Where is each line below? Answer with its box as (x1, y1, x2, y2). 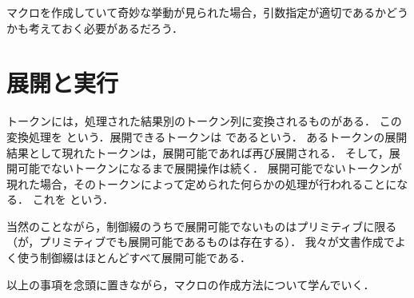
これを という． (32, 191, 114, 208)
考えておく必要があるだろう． (28, 19, 183, 36)
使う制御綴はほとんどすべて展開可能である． (17, 249, 251, 266)
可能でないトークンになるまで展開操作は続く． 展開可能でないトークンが (17, 160, 402, 177)
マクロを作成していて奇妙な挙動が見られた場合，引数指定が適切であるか (6, 4, 387, 20)
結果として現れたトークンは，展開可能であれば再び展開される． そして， (6, 144, 389, 161)
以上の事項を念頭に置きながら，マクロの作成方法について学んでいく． (6, 276, 375, 292)
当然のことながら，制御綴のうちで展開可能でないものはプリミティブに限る (6, 217, 397, 234)
